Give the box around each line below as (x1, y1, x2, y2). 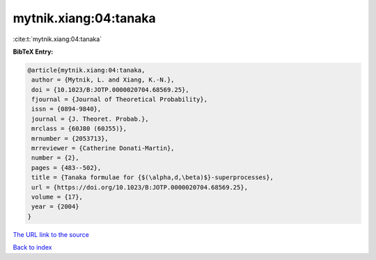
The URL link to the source (13, 230, 90, 238)
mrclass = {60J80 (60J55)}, (31, 125, 127, 132)
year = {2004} (31, 203, 79, 211)
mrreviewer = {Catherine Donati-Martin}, (31, 144, 175, 153)
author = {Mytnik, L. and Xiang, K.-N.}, (31, 76, 175, 84)
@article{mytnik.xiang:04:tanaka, (27, 66, 146, 74)
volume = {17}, (31, 193, 84, 201)
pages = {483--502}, (31, 164, 102, 171)
